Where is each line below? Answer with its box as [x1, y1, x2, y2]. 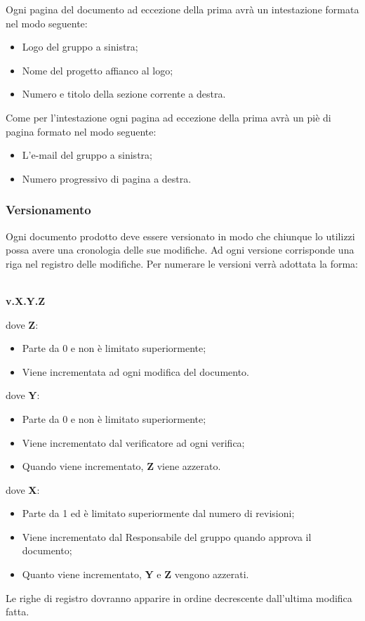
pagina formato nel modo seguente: [6, 124, 157, 138]
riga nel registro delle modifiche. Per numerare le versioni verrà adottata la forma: [6, 256, 359, 270]
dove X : [6, 482, 40, 497]
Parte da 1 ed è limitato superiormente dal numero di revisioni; [22, 506, 295, 521]
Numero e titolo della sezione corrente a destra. [22, 86, 226, 101]
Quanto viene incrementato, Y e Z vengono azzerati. [22, 567, 249, 582]
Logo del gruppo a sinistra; [22, 39, 138, 54]
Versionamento [6, 201, 91, 218]
